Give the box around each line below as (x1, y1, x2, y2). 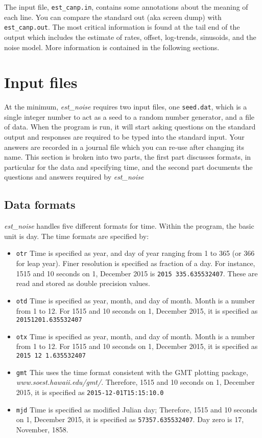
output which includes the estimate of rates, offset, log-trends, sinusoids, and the (4, 31, 256, 42)
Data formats (4, 196, 76, 212)
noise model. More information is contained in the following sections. (4, 41, 220, 52)
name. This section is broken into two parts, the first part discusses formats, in (4, 151, 251, 162)
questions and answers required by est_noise (4, 171, 144, 182)
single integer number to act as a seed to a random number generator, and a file (4, 111, 255, 122)
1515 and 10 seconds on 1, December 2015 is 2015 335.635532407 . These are (16, 268, 258, 278)
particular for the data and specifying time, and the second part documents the (4, 161, 253, 172)
